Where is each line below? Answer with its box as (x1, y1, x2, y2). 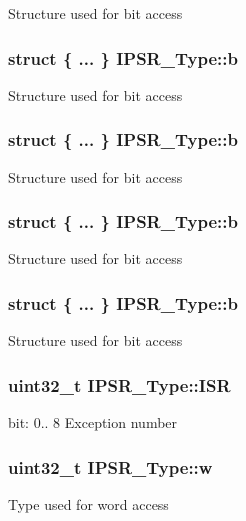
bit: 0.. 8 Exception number (8, 412, 178, 433)
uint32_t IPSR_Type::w (8, 454, 213, 479)
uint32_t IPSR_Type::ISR (8, 372, 231, 397)
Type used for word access (8, 493, 169, 514)
